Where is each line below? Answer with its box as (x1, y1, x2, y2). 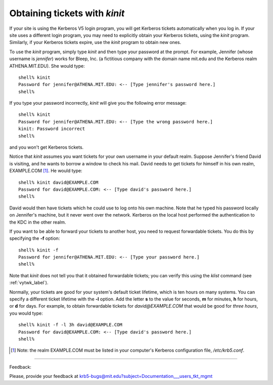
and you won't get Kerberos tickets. (9, 144, 84, 150)
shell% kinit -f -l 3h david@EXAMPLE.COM (18, 322, 122, 328)
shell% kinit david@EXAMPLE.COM (18, 180, 99, 185)
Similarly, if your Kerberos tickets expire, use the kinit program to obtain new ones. (9, 39, 181, 46)
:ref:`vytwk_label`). (9, 280, 49, 286)
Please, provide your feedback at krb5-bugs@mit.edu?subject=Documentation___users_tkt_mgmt (9, 373, 213, 379)
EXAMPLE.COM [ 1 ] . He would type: (9, 167, 83, 174)
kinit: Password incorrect (18, 126, 85, 132)
